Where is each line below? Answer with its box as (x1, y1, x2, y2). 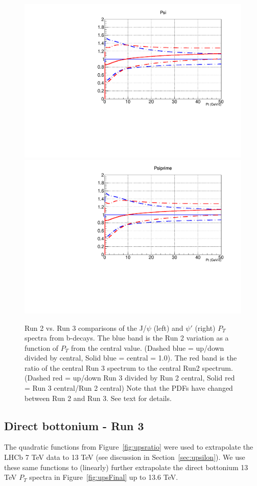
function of (25, 342, 59, 353)
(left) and (153, 322, 183, 333)
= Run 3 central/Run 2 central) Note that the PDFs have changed (25, 383, 233, 393)
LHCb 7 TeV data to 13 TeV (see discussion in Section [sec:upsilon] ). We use (4, 452, 245, 462)
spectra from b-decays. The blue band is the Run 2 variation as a (25, 332, 229, 343)
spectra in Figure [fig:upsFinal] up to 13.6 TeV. (29, 472, 178, 482)
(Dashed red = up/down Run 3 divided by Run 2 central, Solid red (25, 372, 235, 383)
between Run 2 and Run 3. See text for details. (25, 392, 172, 403)
